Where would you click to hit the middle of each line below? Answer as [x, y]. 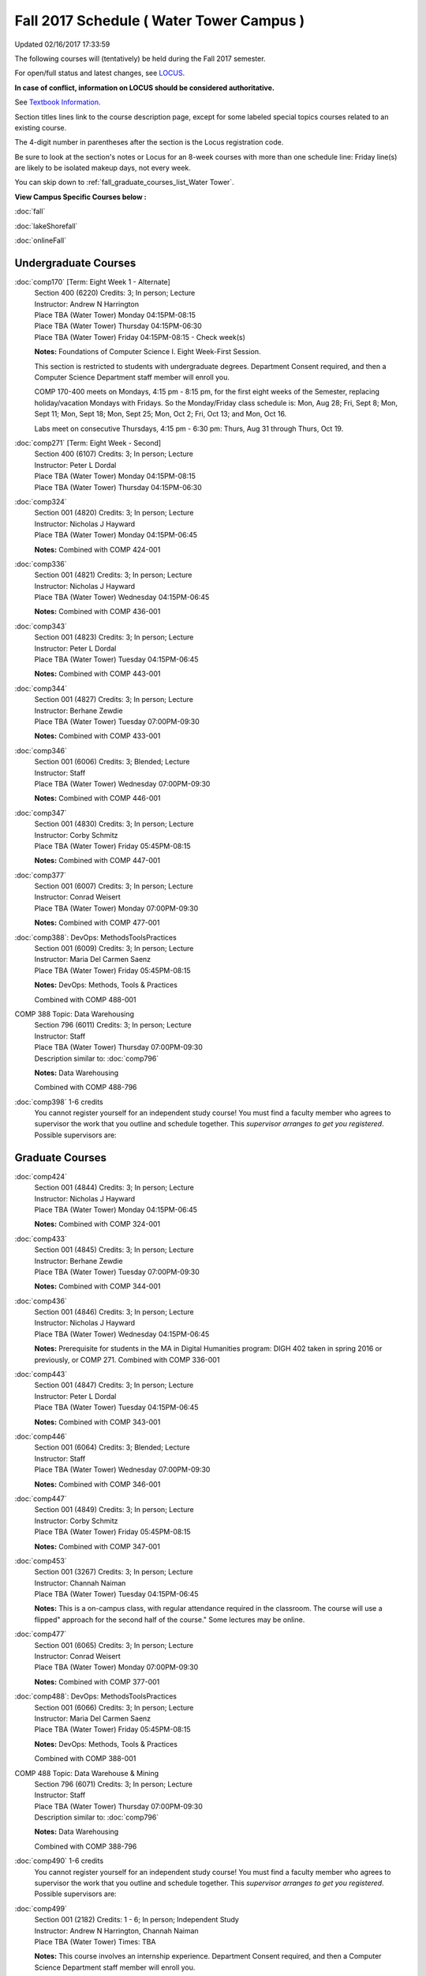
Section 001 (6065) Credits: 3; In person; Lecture [114, 1645]
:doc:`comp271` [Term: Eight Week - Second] [88, 443]
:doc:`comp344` [41, 688]
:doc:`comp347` [41, 813]
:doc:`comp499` [41, 1908]
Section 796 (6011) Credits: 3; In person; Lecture [113, 1025]
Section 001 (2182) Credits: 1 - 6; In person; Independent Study [137, 1920]
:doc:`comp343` [41, 626]
